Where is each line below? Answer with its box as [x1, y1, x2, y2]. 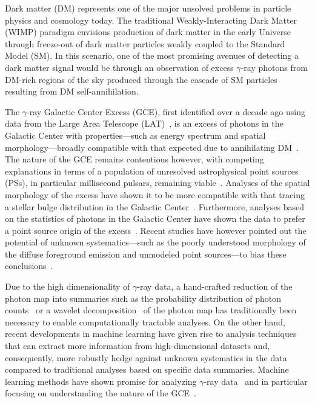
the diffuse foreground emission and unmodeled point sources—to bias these [5, 247, 287, 260]
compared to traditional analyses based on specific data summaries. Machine [5, 363, 289, 376]
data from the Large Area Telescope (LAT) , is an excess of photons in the [5, 117, 283, 130]
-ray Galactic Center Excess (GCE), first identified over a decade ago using [27, 105, 305, 118]
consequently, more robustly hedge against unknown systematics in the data [5, 351, 287, 364]
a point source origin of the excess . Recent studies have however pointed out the [5, 224, 307, 236]
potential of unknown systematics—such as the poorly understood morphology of [5, 236, 306, 248]
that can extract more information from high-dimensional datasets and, [5, 339, 270, 352]
